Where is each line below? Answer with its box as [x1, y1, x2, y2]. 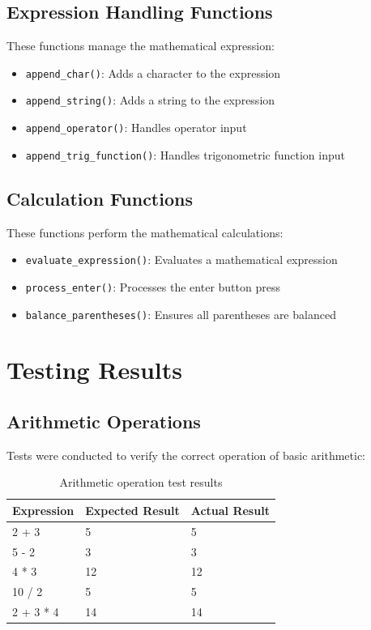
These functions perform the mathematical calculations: [6, 223, 284, 241]
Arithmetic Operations [6, 408, 201, 433]
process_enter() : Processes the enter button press [25, 278, 280, 295]
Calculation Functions [6, 185, 193, 211]
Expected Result [85, 501, 180, 518]
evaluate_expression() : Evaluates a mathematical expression [25, 251, 338, 268]
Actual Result [190, 501, 270, 518]
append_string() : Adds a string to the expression [25, 92, 275, 109]
